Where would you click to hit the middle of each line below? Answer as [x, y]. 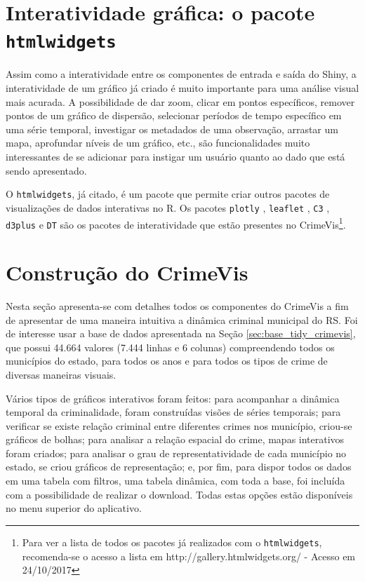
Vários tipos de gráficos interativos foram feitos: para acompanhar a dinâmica [173, 398]
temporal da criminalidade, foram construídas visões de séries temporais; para [173, 412]
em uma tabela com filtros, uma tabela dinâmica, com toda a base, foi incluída [175, 481]
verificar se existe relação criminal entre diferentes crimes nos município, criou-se [179, 425]
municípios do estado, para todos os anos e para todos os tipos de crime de [167, 361]
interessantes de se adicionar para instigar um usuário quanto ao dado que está [175, 156]
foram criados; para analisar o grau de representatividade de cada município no [176, 453]
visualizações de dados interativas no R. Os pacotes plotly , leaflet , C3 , [168, 207]
